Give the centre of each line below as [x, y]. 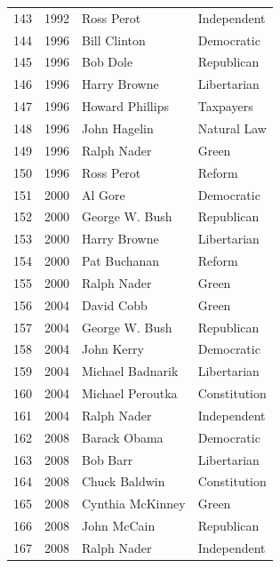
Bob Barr [108, 459]
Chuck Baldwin [124, 481]
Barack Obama [123, 437]
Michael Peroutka [130, 393]
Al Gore [104, 194]
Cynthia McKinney [134, 504]
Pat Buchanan [121, 261]
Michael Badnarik [130, 371]
